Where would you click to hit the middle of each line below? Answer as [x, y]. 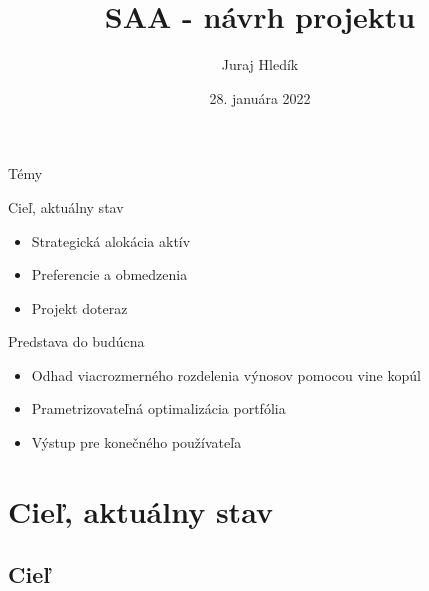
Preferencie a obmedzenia [109, 274]
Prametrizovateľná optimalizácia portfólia [158, 408]
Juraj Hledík [260, 64]
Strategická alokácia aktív [111, 240]
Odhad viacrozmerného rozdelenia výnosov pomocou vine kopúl [226, 374]
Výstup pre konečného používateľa [136, 442]
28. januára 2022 [260, 97]
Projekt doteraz [79, 307]
